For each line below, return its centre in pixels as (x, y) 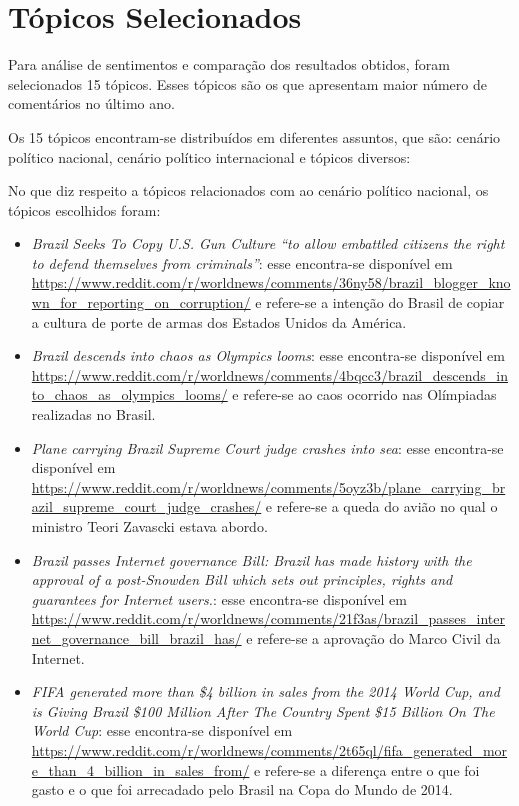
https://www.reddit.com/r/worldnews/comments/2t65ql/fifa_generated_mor (269, 749)
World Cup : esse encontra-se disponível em (162, 730)
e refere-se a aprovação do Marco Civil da (373, 637)
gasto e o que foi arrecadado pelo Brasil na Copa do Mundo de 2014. (242, 789)
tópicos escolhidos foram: (84, 209)
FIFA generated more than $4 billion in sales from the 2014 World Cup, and (265, 691)
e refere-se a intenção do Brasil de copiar (380, 302)
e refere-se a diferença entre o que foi (367, 769)
